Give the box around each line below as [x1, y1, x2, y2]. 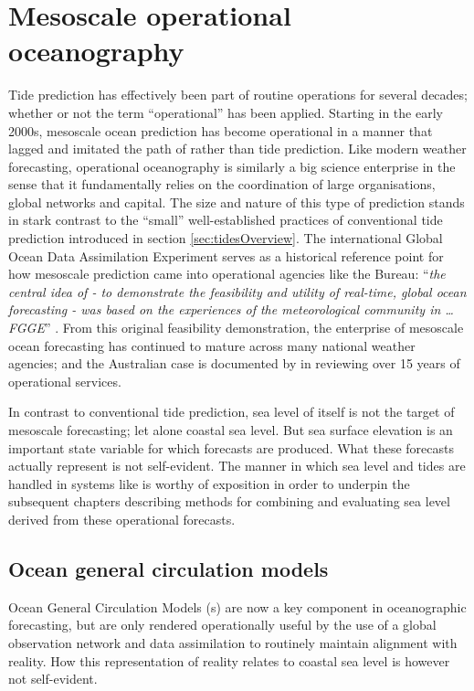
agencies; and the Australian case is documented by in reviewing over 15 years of [8, 354, 460, 373]
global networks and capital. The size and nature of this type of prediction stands [8, 192, 465, 211]
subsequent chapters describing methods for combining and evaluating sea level [8, 492, 450, 511]
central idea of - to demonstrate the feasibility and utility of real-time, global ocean [8, 282, 467, 301]
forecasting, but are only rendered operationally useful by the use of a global [8, 615, 437, 634]
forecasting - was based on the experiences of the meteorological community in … [8, 300, 454, 319]
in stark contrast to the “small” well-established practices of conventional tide [8, 210, 443, 229]
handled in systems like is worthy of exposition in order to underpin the [8, 473, 410, 493]
